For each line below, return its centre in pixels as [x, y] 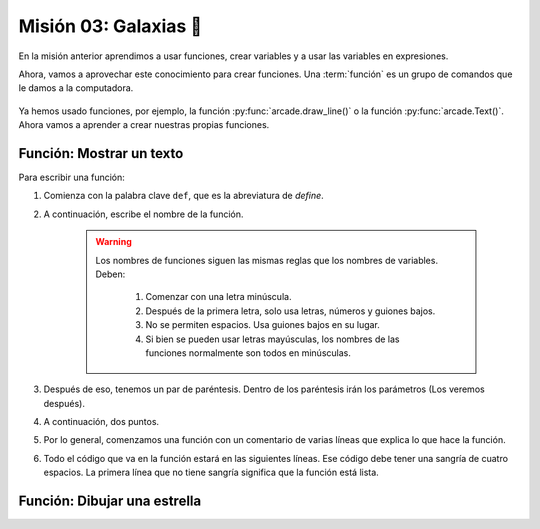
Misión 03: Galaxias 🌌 [110, 26]
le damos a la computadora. [76, 88]
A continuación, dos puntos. [101, 422]
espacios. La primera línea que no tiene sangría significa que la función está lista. [211, 472]
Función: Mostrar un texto [101, 153]
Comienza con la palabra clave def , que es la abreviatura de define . [183, 196]
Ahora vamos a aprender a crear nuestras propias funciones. [144, 125]
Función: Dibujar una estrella [110, 501]
